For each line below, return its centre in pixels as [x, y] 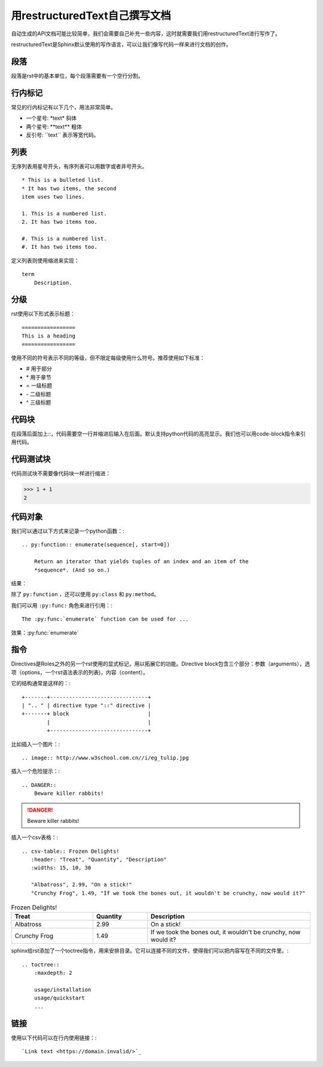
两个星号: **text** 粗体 [54, 126]
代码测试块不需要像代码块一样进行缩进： [61, 473]
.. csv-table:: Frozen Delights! [71, 851]
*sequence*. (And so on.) [72, 570]
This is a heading [49, 336]
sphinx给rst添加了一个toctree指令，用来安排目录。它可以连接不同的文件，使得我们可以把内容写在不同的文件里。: [150, 951]
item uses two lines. [53, 197]
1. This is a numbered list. [64, 213]
